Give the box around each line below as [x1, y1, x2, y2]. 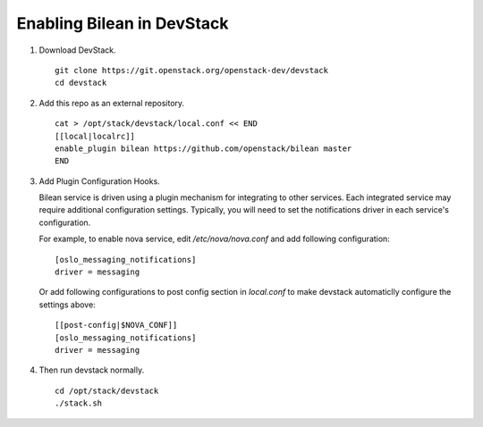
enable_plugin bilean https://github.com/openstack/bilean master [55, 143, 352, 154]
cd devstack [55, 78, 107, 88]
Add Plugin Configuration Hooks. [38, 175, 160, 187]
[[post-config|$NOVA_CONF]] [55, 320, 178, 331]
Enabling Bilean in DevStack [16, 13, 229, 33]
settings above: [38, 299, 96, 310]
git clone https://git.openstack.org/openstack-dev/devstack [55, 65, 328, 75]
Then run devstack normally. [38, 364, 145, 375]
